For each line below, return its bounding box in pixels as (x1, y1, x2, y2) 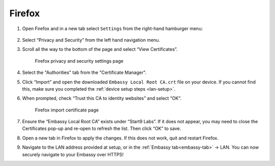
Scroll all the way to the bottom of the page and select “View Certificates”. (22, 46, 178, 52)
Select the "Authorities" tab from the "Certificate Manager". (22, 69, 147, 76)
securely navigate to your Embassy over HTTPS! (22, 151, 124, 157)
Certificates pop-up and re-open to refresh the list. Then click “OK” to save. (22, 125, 181, 132)
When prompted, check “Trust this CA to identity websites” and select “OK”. (22, 95, 182, 101)
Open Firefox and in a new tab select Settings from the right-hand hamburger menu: (22, 25, 203, 32)
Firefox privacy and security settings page (35, 58, 124, 64)
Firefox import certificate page (35, 107, 99, 113)
